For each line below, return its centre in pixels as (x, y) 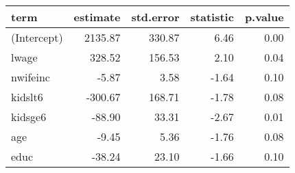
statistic (212, 17)
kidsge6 (29, 117)
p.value (264, 17)
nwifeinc (31, 77)
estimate (97, 17)
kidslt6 (27, 97)
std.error (155, 17)
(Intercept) (37, 37)
